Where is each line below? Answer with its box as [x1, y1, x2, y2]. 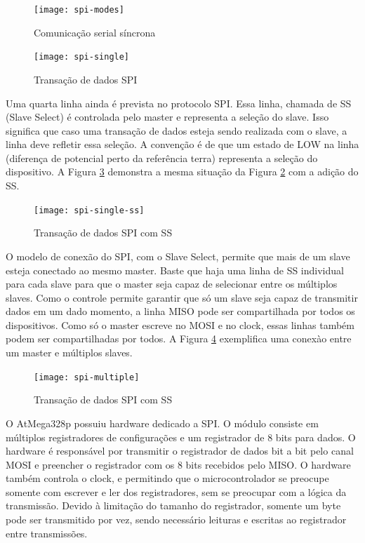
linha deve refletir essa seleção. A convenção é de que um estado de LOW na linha [6, 137, 359, 152]
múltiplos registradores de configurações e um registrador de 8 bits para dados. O [6, 429, 356, 444]
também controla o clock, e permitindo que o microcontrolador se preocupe [6, 471, 329, 485]
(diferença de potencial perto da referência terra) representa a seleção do [6, 150, 318, 165]
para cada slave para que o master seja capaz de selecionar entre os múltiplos [6, 276, 338, 291]
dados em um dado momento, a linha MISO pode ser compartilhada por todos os [6, 304, 355, 319]
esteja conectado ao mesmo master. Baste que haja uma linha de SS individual [6, 262, 344, 277]
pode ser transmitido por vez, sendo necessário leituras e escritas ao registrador [6, 512, 347, 527]
